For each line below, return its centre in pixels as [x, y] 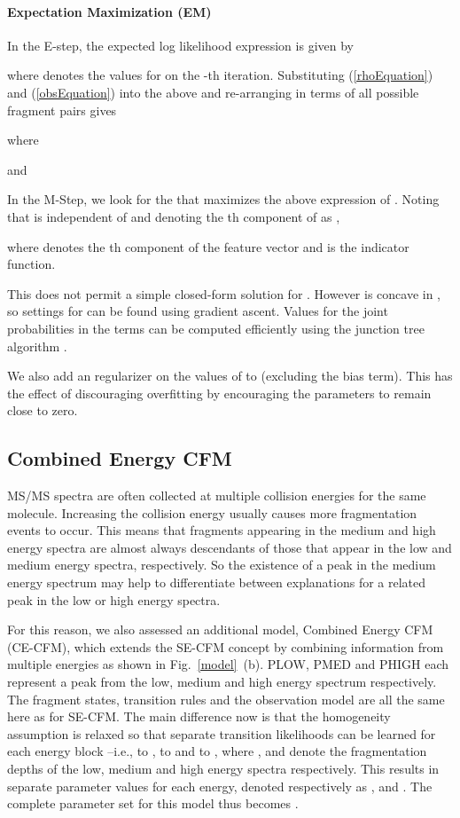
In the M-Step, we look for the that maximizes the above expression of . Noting [223, 199]
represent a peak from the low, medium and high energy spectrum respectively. [222, 682]
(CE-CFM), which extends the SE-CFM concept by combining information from [226, 646]
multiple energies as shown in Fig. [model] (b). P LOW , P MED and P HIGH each [228, 664]
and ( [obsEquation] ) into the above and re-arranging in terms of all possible [213, 92]
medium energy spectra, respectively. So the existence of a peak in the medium [222, 565]
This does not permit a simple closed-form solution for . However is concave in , [224, 293]
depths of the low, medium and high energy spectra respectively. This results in [223, 768]
